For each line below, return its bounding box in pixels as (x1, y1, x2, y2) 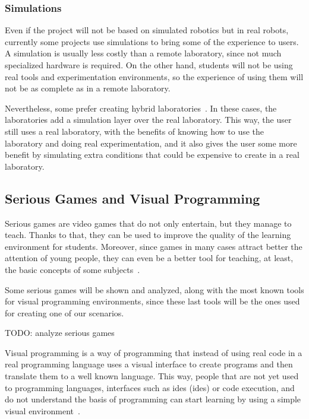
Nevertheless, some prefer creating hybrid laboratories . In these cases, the (5, 101, 277, 114)
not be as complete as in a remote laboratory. (5, 82, 171, 94)
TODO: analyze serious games (5, 326, 115, 339)
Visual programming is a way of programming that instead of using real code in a (5, 346, 302, 358)
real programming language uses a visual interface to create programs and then (5, 358, 293, 370)
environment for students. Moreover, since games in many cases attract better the (5, 240, 302, 252)
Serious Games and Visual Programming (5, 189, 260, 207)
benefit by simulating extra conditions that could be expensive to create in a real (5, 148, 299, 161)
